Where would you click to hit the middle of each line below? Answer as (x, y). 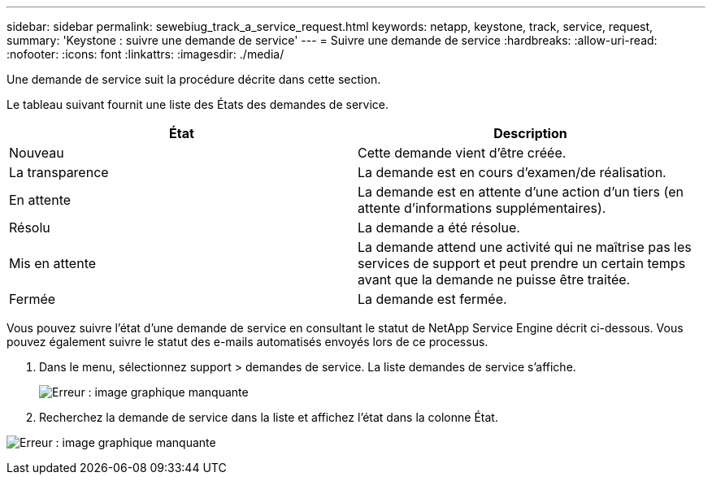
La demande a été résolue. (439, 227)
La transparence (59, 172)
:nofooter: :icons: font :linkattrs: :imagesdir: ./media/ (145, 54)
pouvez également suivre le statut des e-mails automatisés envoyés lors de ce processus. (247, 342)
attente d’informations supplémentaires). (482, 208)
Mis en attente (53, 263)
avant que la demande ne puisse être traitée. (494, 279)
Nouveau (37, 153)
